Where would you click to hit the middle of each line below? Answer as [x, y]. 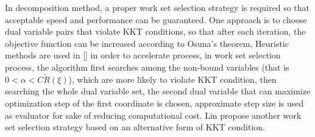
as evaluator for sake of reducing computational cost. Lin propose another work [153, 115]
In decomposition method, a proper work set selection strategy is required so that [157, 7]
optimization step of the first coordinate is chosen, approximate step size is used [154, 103]
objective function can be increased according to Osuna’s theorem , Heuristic [147, 43]
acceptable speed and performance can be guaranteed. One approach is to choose [156, 19]
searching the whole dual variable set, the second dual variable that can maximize [158, 91]
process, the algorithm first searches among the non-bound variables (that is [147, 67]
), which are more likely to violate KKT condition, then [172, 79]
